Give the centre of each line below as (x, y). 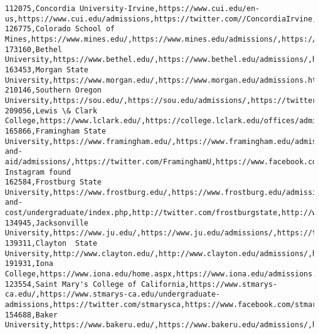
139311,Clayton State (51, 244)
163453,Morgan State (47, 70)
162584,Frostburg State (53, 182)
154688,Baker (31, 315)
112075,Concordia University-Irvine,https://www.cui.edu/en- (133, 9)
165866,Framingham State (56, 131)
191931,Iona (29, 264)
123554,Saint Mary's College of (71, 284)
